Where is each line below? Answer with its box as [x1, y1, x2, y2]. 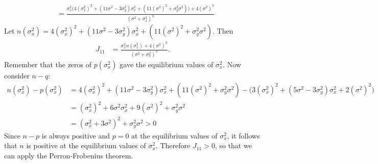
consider [4, 70, 30, 81]
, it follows [227, 130, 260, 141]
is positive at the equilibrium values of [26, 140, 146, 151]
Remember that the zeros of [4, 59, 92, 70]
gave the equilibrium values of [120, 59, 214, 70]
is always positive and [41, 130, 110, 141]
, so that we [215, 140, 252, 151]
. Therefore [155, 140, 191, 151]
